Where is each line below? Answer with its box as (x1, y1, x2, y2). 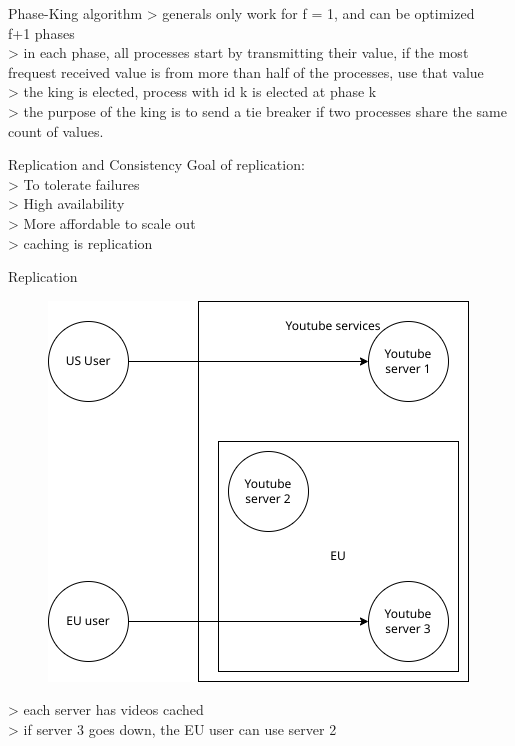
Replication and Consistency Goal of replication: (8, 154, 305, 175)
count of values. (8, 120, 104, 141)
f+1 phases (8, 22, 75, 43)
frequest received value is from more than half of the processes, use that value (8, 61, 484, 82)
